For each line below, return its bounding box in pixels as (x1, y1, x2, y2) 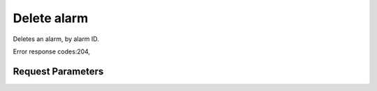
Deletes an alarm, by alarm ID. (13, 35, 99, 43)
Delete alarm (13, 10, 89, 26)
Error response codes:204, (13, 47, 91, 56)
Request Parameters (13, 65, 104, 77)
